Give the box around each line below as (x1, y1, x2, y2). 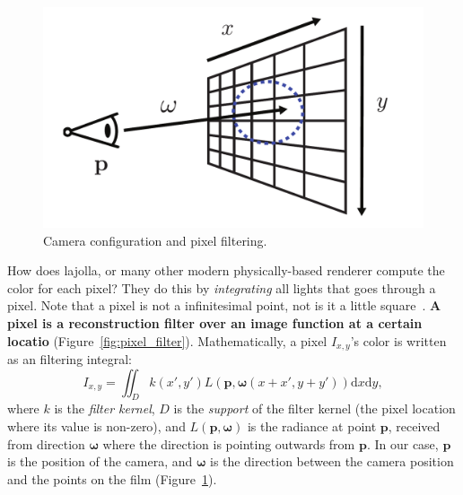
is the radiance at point (247, 416, 377, 435)
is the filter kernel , (54, 399, 155, 418)
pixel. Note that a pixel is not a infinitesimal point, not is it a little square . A (7, 296, 441, 315)
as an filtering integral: (7, 349, 133, 368)
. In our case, (366, 434, 439, 453)
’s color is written (350, 331, 447, 350)
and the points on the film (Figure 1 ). (7, 469, 217, 488)
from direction (7, 434, 85, 453)
